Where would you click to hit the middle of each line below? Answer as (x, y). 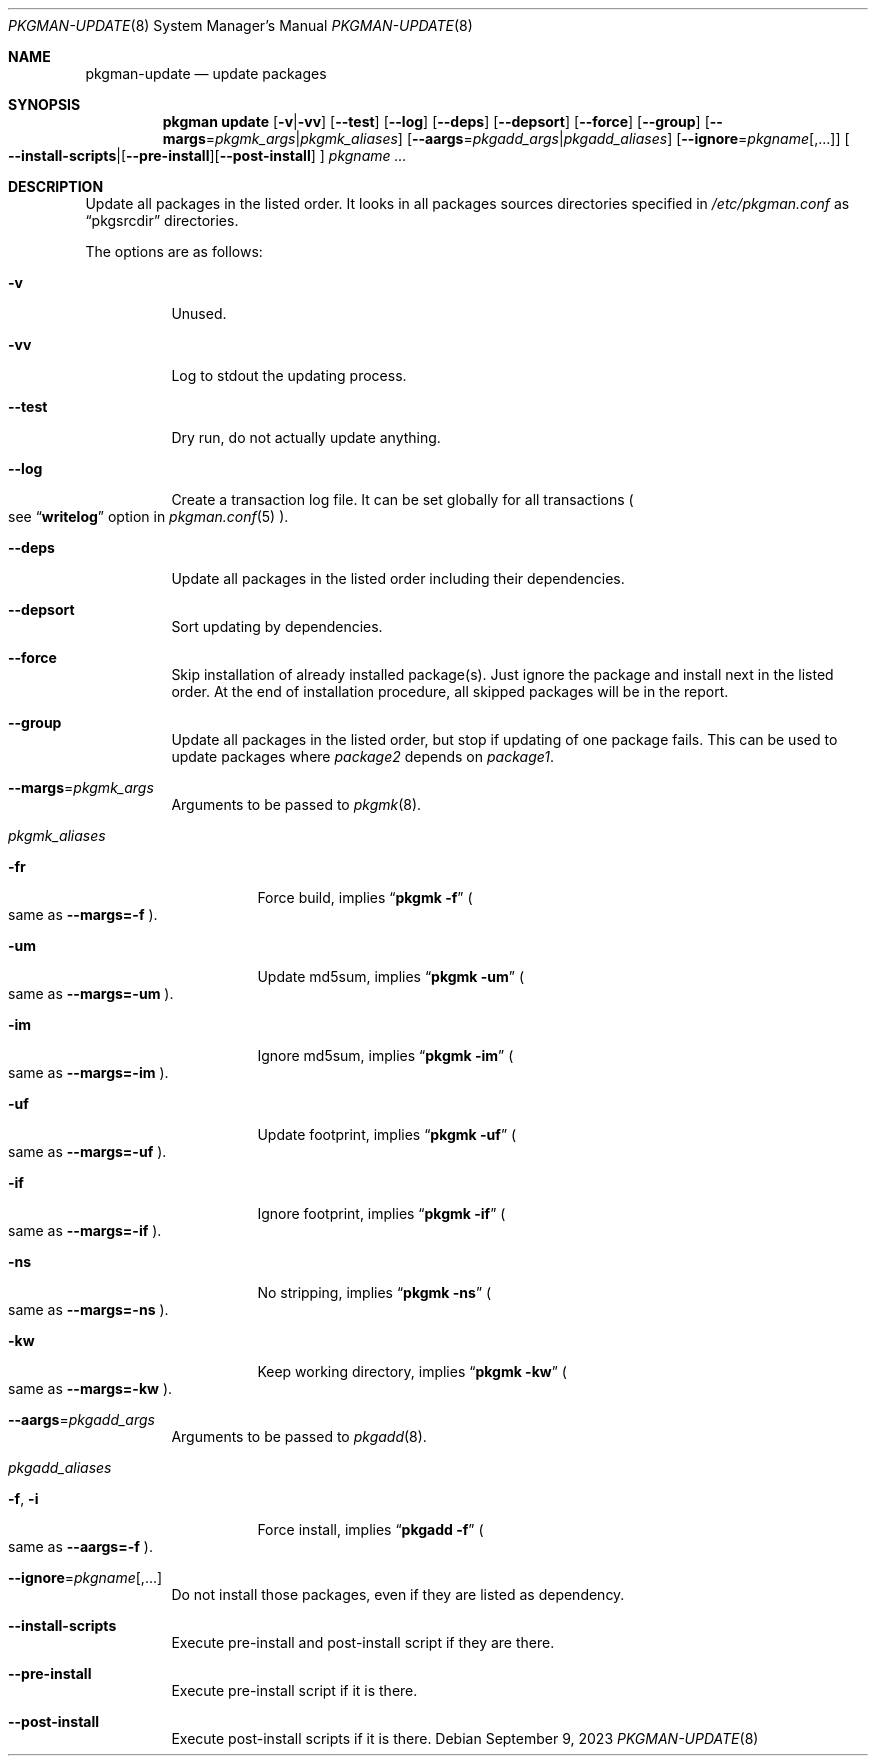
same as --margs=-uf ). (87, 1151)
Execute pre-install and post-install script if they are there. (363, 1642)
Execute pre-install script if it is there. (294, 1690)
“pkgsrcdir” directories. (162, 220)
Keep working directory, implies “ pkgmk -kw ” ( (412, 1371)
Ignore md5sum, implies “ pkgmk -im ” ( (385, 1055)
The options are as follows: (174, 251)
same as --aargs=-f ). (80, 1546)
